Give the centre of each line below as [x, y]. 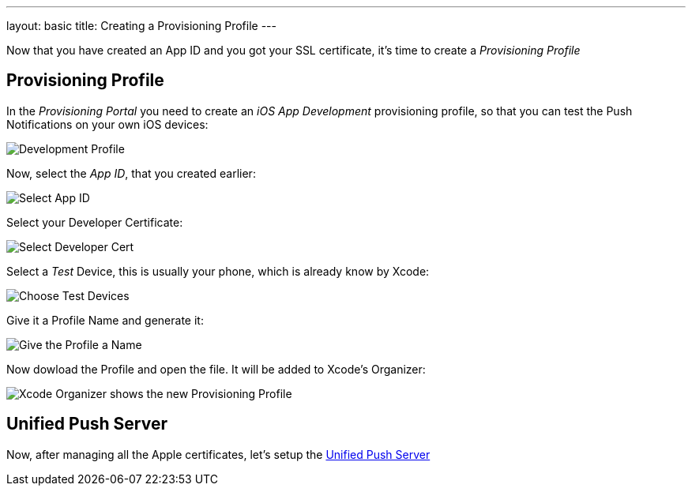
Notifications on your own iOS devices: [107, 124]
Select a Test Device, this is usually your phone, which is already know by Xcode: [218, 271]
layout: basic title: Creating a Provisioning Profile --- [141, 26]
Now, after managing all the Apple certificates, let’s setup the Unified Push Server [218, 454]
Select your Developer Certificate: [95, 222]
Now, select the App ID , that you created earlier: [131, 173]
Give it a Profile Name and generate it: [105, 320]
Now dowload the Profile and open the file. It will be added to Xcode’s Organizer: [216, 369]
